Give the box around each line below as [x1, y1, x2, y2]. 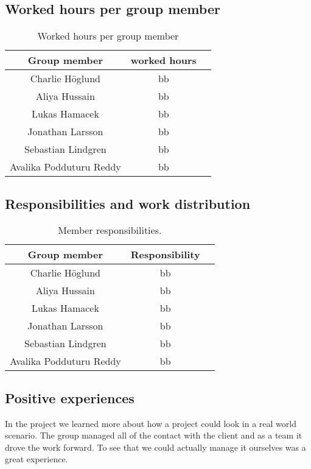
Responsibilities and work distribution [5, 194, 251, 213]
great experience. [5, 453, 68, 465]
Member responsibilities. [58, 223, 162, 238]
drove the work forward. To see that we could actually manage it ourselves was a [5, 440, 306, 453]
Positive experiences [5, 388, 135, 407]
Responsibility [130, 247, 200, 262]
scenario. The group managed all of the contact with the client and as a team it [5, 429, 302, 442]
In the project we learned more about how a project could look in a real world [5, 417, 296, 429]
